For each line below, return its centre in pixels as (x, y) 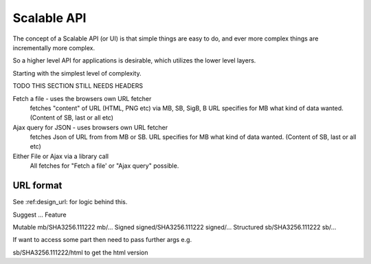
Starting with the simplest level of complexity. (77, 73)
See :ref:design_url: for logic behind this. (70, 202)
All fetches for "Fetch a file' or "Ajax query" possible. (104, 166)
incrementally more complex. (54, 47)
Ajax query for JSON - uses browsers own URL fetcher (90, 127)
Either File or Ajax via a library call (61, 156)
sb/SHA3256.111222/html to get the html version (80, 252)
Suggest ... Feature (40, 214)
